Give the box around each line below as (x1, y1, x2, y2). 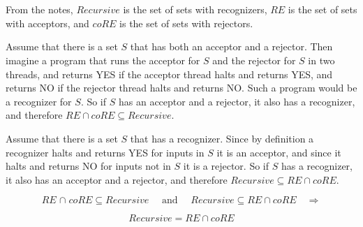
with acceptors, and (6, 15, 89, 30)
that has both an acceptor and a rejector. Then (130, 39, 333, 54)
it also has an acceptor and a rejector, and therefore (6, 172, 228, 186)
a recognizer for (6, 94, 72, 108)
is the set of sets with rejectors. (119, 15, 253, 30)
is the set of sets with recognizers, (123, 2, 267, 17)
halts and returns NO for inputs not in (6, 159, 171, 173)
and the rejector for (212, 52, 296, 67)
